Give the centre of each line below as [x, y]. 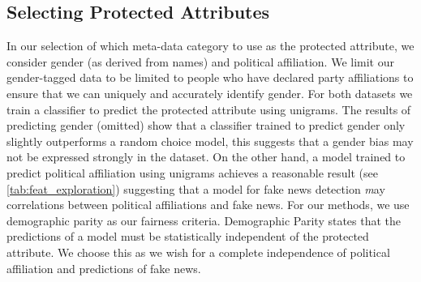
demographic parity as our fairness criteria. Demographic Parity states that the [204, 220]
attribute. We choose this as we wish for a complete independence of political [198, 252]
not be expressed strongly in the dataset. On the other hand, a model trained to [206, 157]
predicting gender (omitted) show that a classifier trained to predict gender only [206, 125]
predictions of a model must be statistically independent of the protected [188, 236]
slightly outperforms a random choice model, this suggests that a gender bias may [210, 141]
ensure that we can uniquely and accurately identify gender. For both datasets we [210, 93]
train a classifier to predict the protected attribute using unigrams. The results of [209, 109]
